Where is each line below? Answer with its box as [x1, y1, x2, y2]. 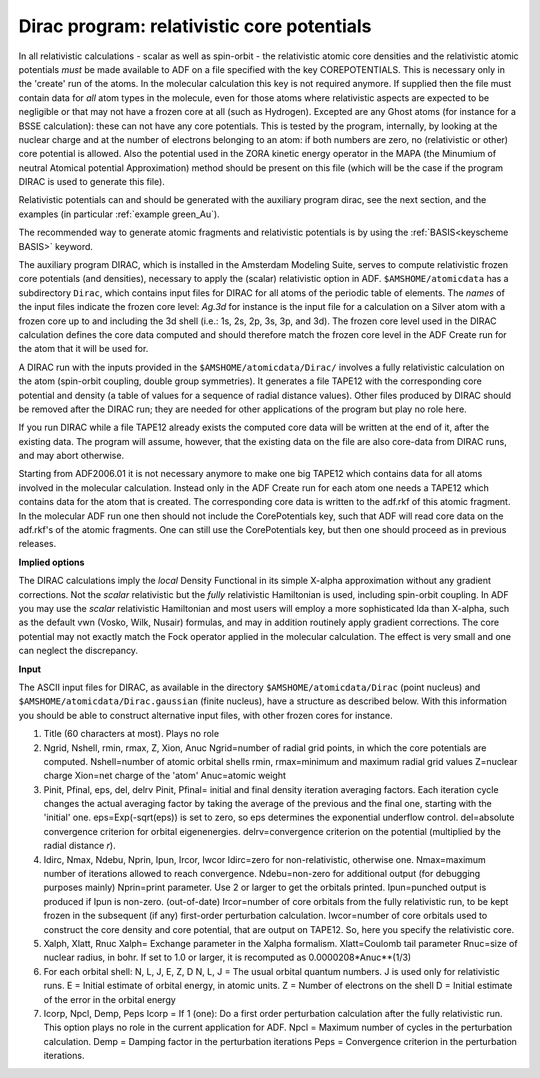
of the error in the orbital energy [43, 993, 177, 1005]
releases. [18, 538, 57, 550]
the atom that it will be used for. [18, 343, 149, 355]
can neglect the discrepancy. [18, 645, 139, 657]
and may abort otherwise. [18, 450, 125, 462]
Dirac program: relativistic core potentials [18, 15, 372, 37]
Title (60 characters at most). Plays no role [43, 728, 220, 740]
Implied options [18, 556, 85, 568]
